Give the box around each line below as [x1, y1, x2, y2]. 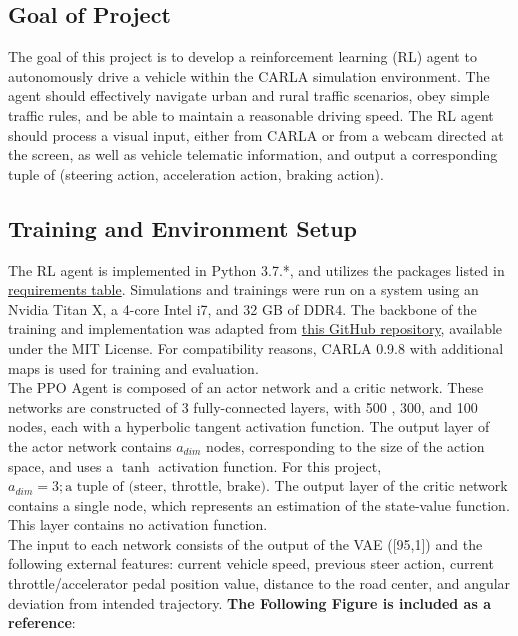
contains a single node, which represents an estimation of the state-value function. [8, 494, 510, 515]
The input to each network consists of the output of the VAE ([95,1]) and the [8, 533, 483, 554]
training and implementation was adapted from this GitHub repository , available [8, 318, 503, 339]
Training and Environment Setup [8, 212, 358, 243]
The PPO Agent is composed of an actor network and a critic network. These [8, 377, 484, 398]
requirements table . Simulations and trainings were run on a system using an [8, 279, 479, 300]
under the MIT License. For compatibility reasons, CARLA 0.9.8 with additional [8, 337, 504, 358]
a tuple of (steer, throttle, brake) [65, 480, 266, 495]
